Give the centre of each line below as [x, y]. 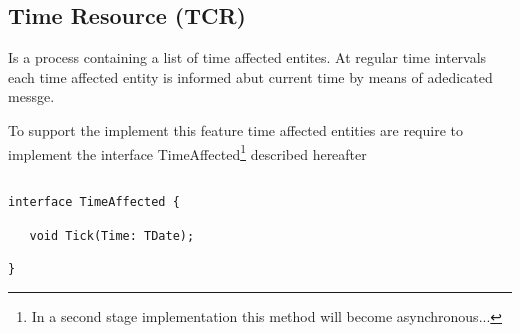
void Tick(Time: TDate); [112, 235]
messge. [31, 96]
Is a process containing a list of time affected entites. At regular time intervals [247, 57]
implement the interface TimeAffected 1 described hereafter [187, 152]
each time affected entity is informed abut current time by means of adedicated [250, 76]
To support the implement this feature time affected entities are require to [235, 129]
